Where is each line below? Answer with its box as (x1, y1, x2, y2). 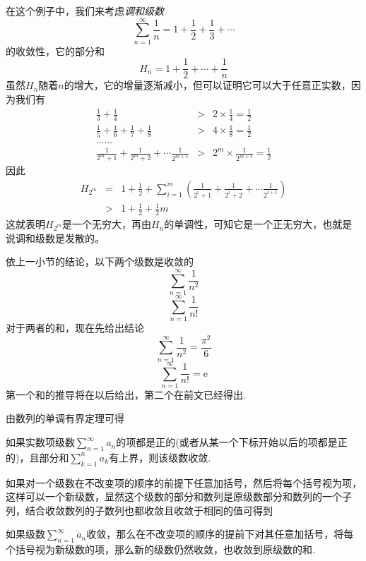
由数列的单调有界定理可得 (6, 411, 124, 426)
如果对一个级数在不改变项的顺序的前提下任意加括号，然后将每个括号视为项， (6, 475, 362, 490)
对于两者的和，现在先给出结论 (6, 320, 144, 335)
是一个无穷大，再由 (62, 217, 152, 231)
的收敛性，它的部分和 (6, 43, 105, 58)
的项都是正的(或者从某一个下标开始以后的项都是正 (116, 435, 348, 450)
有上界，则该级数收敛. (109, 450, 211, 464)
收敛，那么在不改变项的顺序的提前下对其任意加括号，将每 (86, 526, 354, 541)
